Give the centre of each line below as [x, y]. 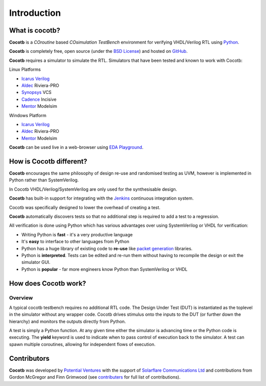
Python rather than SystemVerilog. [44, 180]
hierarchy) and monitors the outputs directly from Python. [67, 321]
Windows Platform [28, 115]
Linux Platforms [25, 70]
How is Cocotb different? [48, 161]
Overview [21, 298]
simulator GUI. [36, 262]
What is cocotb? [35, 30]
